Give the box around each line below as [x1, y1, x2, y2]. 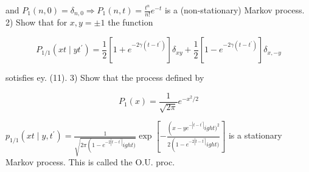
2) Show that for [5, 16, 68, 29]
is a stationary [228, 129, 282, 142]
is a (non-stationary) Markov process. [164, 4, 305, 16]
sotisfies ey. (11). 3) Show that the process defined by [5, 71, 204, 84]
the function [108, 16, 153, 29]
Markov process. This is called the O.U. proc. [5, 156, 175, 168]
